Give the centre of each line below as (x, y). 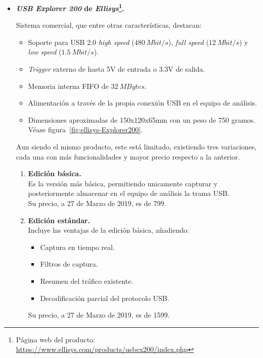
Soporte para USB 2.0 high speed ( (81, 42)
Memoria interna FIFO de (68, 86)
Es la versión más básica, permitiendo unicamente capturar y (123, 183)
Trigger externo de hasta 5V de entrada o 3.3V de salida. (117, 69)
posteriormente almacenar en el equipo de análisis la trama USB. (129, 193)
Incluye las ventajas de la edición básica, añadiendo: (108, 230)
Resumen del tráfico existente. (87, 280)
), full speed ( (188, 42)
